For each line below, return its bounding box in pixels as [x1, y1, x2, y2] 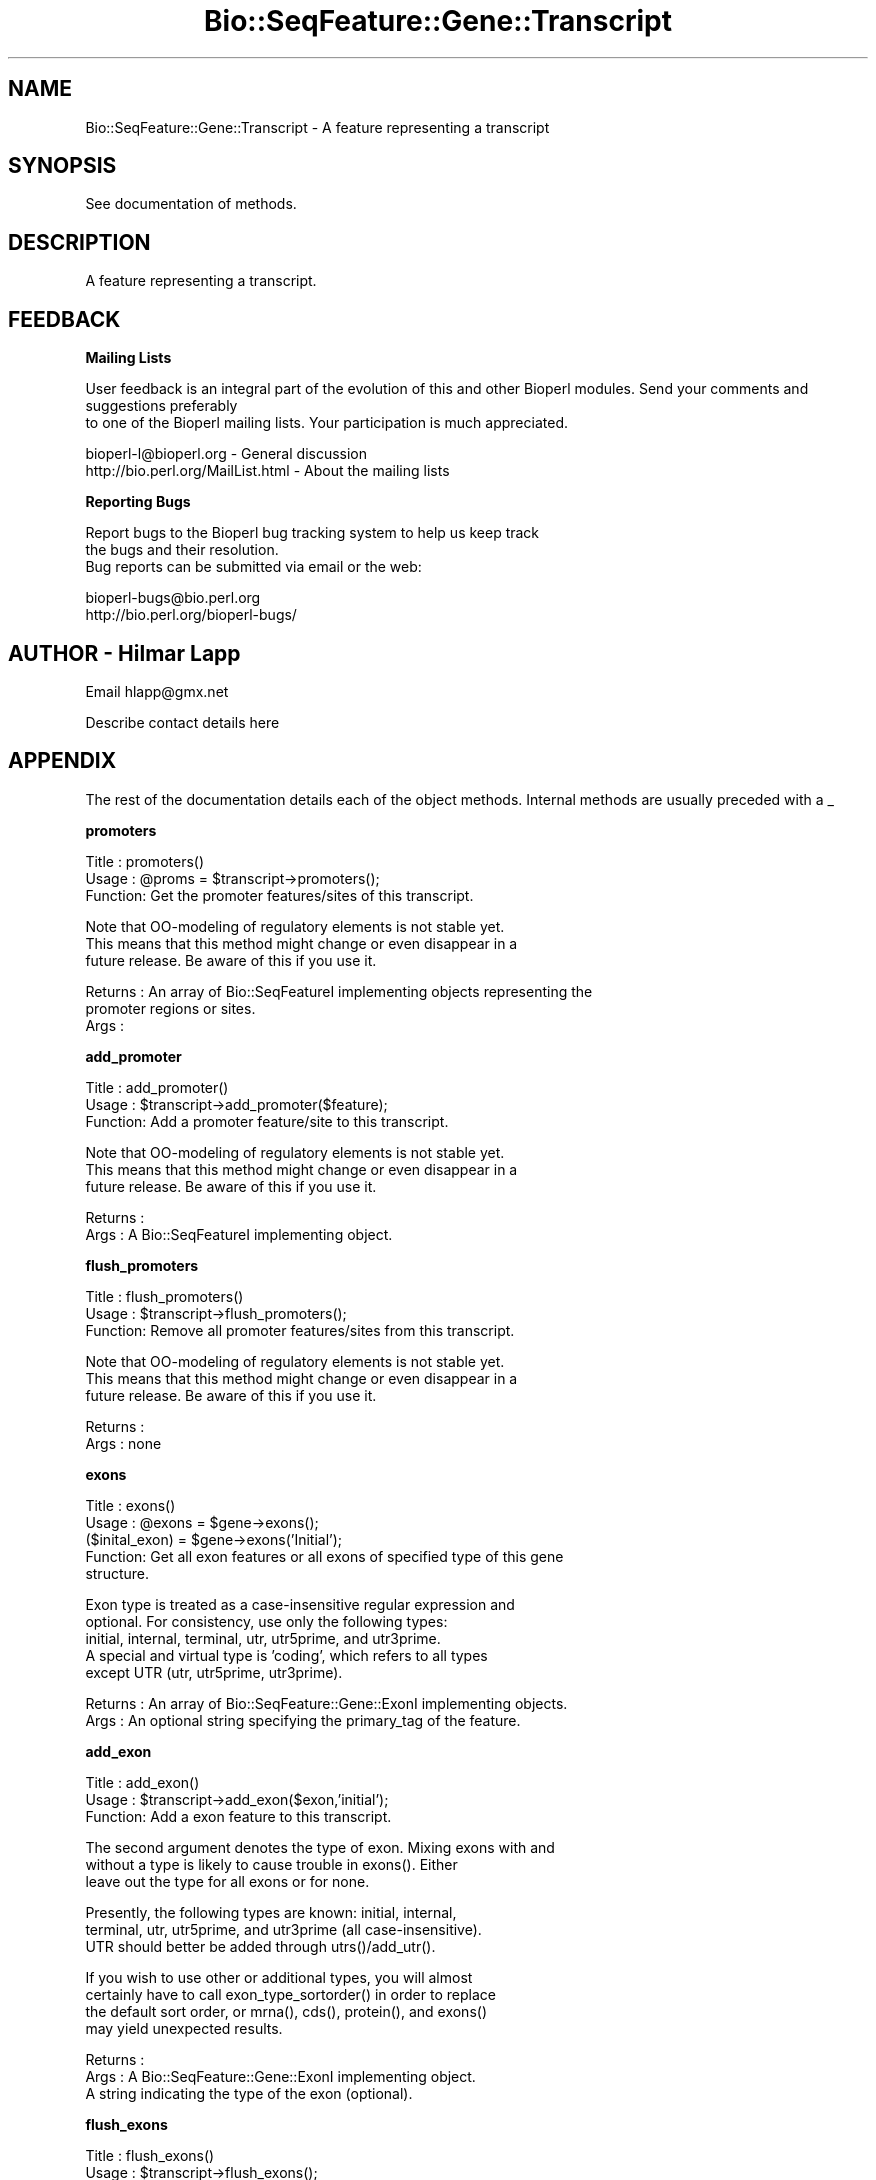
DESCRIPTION [8, 229, 151, 255]
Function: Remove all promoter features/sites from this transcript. [85, 1321, 515, 1339]
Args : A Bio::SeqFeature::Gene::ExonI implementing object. [85, 2067, 476, 2085]
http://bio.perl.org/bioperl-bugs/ [85, 606, 297, 624]
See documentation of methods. [85, 195, 297, 213]
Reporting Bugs [85, 493, 191, 511]
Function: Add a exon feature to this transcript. [85, 1807, 392, 1825]
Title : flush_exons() [85, 2146, 215, 2164]
